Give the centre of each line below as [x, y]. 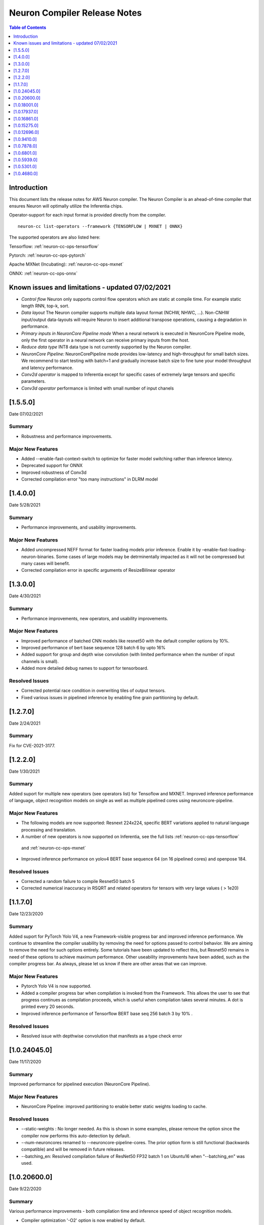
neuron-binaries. [38, 557]
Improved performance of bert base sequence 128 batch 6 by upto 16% [93, 648]
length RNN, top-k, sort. [45, 306]
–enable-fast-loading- [224, 550]
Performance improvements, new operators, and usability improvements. [95, 618]
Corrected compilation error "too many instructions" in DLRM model [90, 479]
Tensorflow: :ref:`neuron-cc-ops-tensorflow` [54, 246]
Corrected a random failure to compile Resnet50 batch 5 [78, 882]
